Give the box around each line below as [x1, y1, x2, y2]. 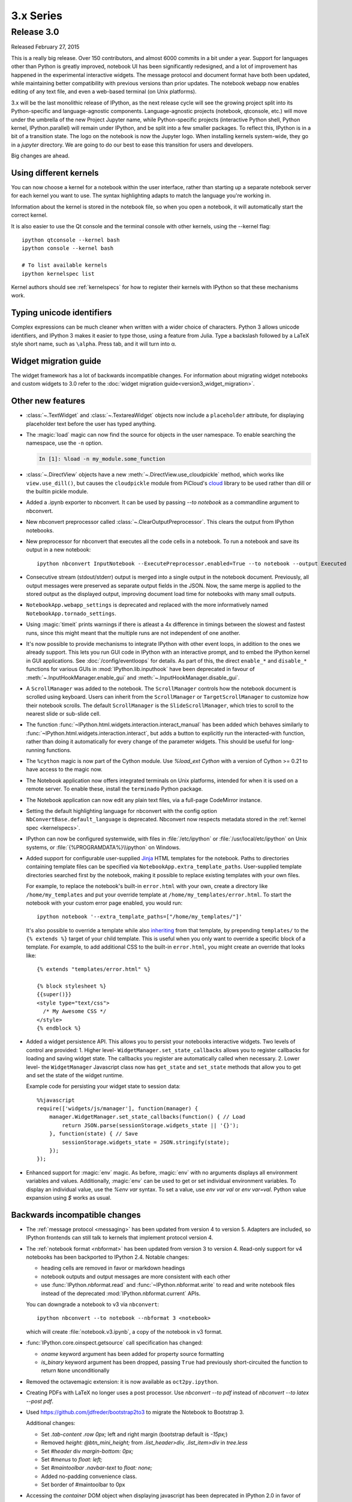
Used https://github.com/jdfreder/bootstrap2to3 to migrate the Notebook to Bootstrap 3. [26, 1408, 245, 1415]
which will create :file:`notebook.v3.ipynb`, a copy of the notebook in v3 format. [26, 1328, 223, 1335]
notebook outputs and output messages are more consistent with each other [41, 1272, 231, 1280]
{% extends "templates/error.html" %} [37, 966, 151, 973]
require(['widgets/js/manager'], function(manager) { [37, 1105, 198, 1112]
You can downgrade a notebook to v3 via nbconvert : [26, 1301, 160, 1308]
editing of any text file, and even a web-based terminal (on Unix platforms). [11, 88, 197, 96]
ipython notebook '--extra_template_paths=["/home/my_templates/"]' [37, 913, 242, 920]
